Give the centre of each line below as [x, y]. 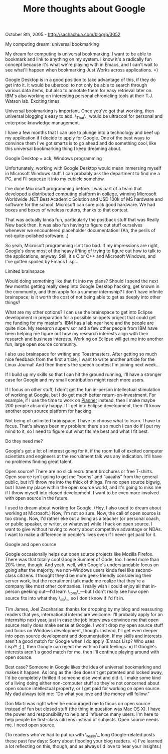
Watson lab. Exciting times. [33, 101]
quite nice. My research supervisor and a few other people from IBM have [81, 328]
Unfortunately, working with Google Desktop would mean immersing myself [83, 168]
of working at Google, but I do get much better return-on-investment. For [81, 395]
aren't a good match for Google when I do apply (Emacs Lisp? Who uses [80, 641]
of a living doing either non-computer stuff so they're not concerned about [82, 683]
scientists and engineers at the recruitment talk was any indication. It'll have [83, 456]
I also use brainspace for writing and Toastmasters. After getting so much [81, 354]
